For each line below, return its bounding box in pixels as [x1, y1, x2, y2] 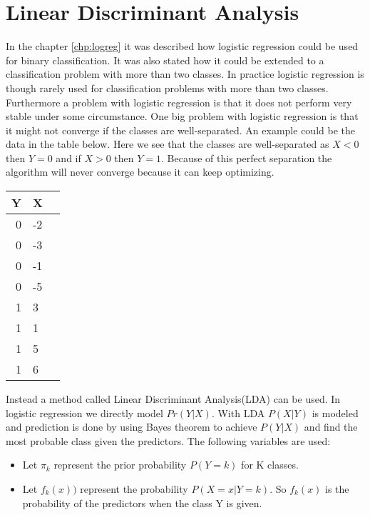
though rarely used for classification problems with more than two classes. [6, 80, 329, 95]
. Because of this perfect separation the [161, 150, 332, 165]
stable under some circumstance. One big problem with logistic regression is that [6, 109, 359, 124]
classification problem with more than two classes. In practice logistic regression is [6, 66, 364, 81]
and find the [304, 419, 358, 434]
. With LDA [211, 405, 265, 420]
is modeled [312, 405, 359, 420]
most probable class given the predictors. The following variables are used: [6, 433, 331, 448]
